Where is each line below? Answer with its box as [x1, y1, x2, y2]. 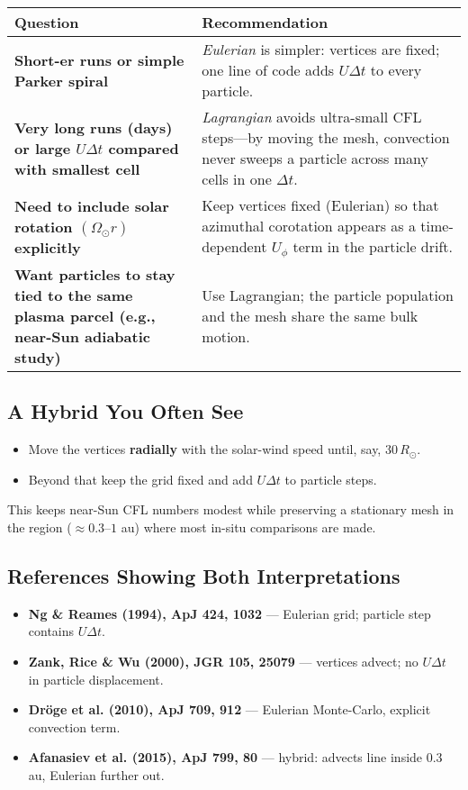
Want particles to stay [14, 263, 175, 285]
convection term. [28, 717, 121, 736]
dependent [202, 236, 267, 257]
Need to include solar [14, 195, 169, 216]
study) [14, 346, 61, 368]
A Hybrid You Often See [7, 397, 244, 425]
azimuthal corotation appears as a [202, 215, 416, 236]
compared [108, 137, 179, 159]
